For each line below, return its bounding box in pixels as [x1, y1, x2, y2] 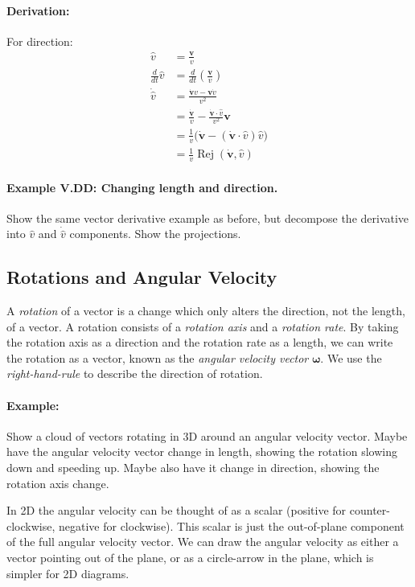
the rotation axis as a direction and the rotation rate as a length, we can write [6, 334, 393, 351]
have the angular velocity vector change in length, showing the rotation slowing [6, 443, 397, 460]
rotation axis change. [6, 474, 109, 491]
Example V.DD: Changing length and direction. [6, 179, 278, 195]
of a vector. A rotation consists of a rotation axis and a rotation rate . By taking [6, 318, 399, 335]
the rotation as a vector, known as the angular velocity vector [6, 349, 309, 366]
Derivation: [6, 2, 70, 18]
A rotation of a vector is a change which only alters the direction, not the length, [6, 302, 405, 319]
